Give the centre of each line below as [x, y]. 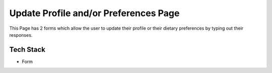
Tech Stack [27, 50]
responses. [21, 35]
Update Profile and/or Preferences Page [94, 13]
